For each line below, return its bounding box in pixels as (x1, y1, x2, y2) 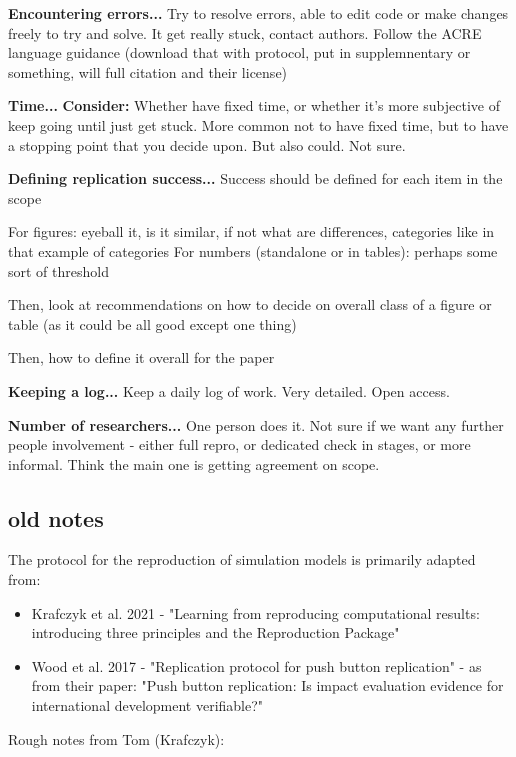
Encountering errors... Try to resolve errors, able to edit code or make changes (8, 3, 509, 23)
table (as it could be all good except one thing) (8, 313, 297, 334)
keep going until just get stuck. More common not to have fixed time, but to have (8, 114, 509, 135)
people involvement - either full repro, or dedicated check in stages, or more (8, 434, 471, 455)
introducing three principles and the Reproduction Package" (31, 622, 400, 643)
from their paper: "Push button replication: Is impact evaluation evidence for (31, 675, 504, 696)
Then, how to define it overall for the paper (8, 347, 275, 368)
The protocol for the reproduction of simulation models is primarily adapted (8, 549, 476, 570)
